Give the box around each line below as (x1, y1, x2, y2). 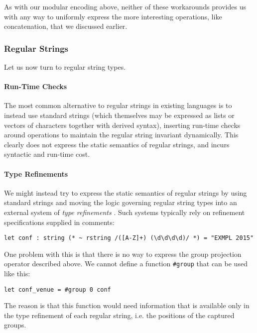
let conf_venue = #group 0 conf (4, 286, 111, 293)
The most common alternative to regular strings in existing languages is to (4, 100, 232, 111)
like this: (4, 268, 30, 279)
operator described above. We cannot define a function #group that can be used (4, 258, 248, 269)
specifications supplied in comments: (4, 217, 115, 227)
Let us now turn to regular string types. (4, 62, 126, 72)
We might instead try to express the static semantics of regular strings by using (4, 187, 247, 198)
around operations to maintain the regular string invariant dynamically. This (4, 129, 239, 140)
